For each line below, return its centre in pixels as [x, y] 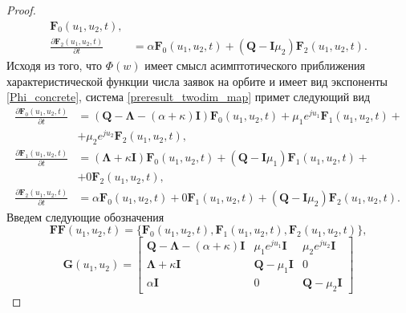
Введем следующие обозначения [85, 216]
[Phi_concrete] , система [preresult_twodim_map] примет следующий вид [189, 97]
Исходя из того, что [54, 65]
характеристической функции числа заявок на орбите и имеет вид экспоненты [197, 81]
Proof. [21, 10]
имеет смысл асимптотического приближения [255, 65]
